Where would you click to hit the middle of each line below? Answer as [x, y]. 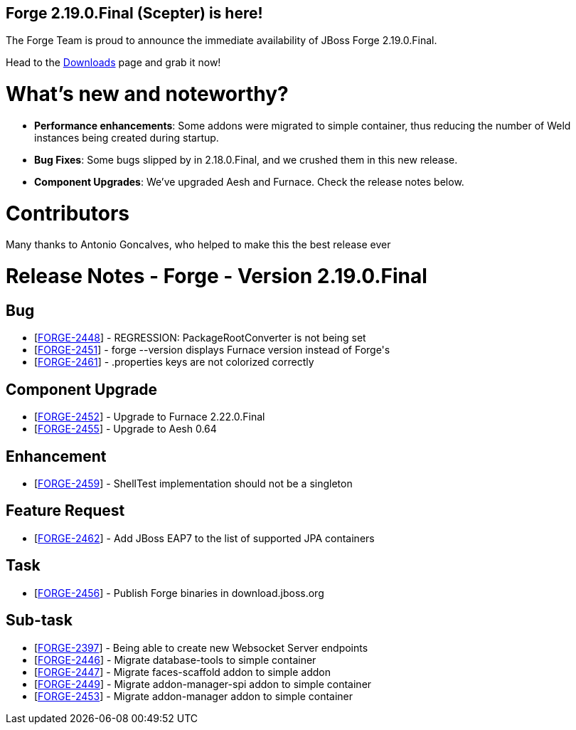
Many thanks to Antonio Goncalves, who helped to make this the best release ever [198, 245]
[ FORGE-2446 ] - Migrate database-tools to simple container [175, 660]
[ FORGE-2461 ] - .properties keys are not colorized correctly [174, 362]
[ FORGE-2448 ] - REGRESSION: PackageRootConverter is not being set [200, 338]
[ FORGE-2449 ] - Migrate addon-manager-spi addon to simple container [203, 684]
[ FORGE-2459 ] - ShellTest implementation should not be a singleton [193, 484]
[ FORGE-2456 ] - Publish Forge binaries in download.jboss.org [179, 593]
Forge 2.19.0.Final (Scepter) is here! [134, 13]
